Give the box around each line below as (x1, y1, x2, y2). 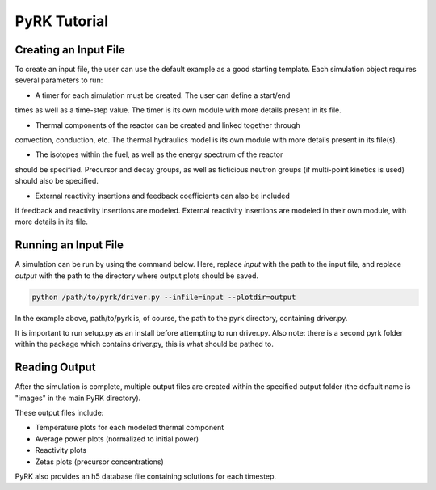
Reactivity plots (35, 446, 87, 455)
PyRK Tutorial (15, 12, 109, 30)
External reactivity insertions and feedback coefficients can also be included (35, 191, 290, 201)
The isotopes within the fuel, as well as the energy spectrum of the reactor (35, 150, 283, 159)
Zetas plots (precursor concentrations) (35, 457, 165, 467)
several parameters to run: (15, 75, 103, 85)
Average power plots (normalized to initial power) (35, 433, 199, 444)
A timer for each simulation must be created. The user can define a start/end (35, 90, 291, 100)
